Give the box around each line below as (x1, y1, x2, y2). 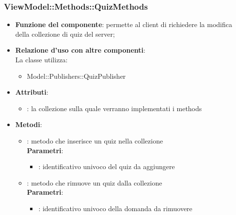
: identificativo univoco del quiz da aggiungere (38, 161, 175, 172)
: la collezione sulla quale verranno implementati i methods (27, 103, 202, 113)
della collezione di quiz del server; (15, 29, 115, 39)
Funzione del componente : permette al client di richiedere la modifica (15, 19, 232, 29)
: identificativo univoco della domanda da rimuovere (38, 203, 192, 213)
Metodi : (15, 119, 42, 129)
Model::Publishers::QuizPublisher (27, 71, 126, 81)
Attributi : (15, 87, 48, 97)
